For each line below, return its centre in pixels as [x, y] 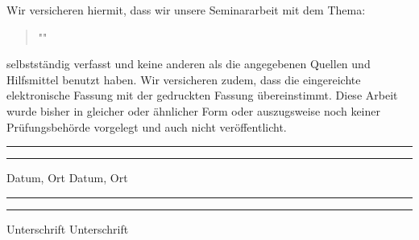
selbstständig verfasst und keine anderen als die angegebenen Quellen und [189, 64]
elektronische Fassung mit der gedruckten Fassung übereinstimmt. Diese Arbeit [202, 95]
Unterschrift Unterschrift [68, 228]
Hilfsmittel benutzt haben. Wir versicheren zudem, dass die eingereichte [184, 79]
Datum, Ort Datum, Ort [67, 178]
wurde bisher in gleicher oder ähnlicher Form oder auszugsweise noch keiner [193, 110]
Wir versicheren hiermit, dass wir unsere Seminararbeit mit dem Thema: [186, 10]
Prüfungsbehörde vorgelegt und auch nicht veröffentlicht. [147, 126]
